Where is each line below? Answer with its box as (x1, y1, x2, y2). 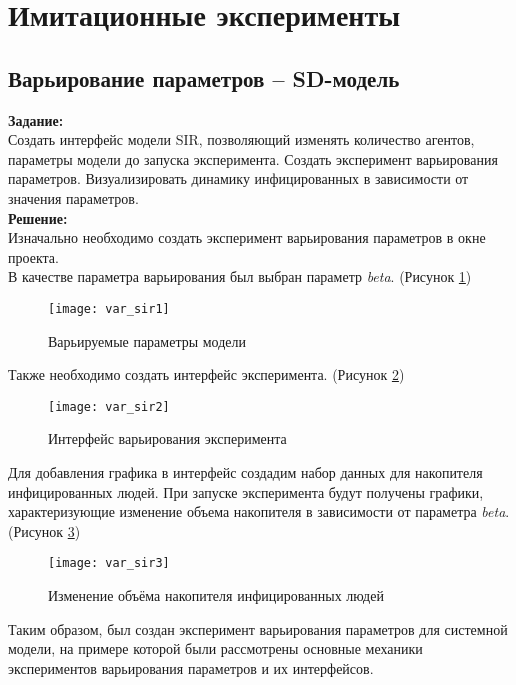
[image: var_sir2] (48, 399, 170, 414)
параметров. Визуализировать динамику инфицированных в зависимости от (8, 168, 469, 189)
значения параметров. (8, 187, 139, 208)
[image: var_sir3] (48, 556, 170, 571)
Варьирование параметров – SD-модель (8, 62, 400, 93)
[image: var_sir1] (48, 301, 170, 316)
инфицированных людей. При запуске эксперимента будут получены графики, (8, 481, 484, 502)
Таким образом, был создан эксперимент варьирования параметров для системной (8, 618, 508, 639)
